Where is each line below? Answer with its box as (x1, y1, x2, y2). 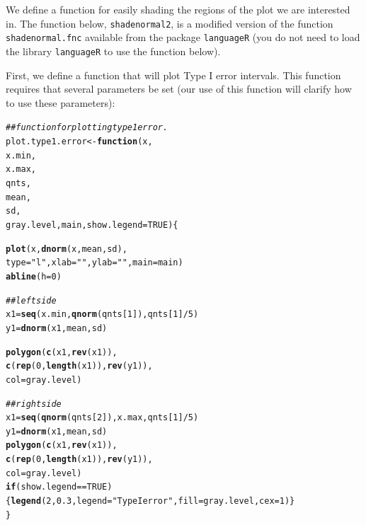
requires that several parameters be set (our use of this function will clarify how (6, 81, 352, 96)
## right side (6, 398, 62, 409)
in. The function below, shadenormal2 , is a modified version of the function (6, 16, 333, 30)
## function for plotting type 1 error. (6, 122, 168, 133)
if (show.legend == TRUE (6, 482, 108, 492)
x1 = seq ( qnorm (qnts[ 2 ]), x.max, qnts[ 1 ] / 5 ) (6, 412, 199, 423)
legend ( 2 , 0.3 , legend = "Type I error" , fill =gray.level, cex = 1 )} (11, 496, 295, 507)
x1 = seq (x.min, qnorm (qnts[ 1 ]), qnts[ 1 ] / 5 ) (6, 309, 199, 320)
